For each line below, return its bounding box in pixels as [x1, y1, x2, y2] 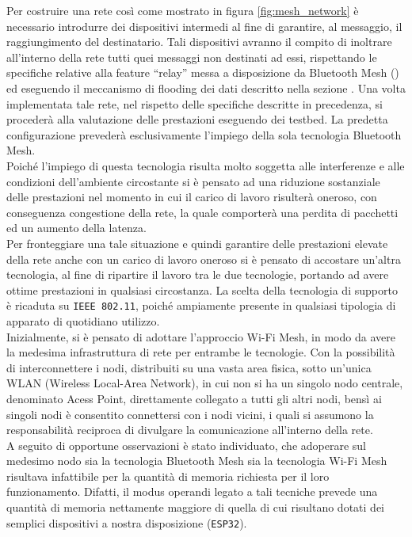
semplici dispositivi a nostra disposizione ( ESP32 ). [6, 514, 247, 531]
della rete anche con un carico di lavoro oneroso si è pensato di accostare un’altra [6, 250, 401, 267]
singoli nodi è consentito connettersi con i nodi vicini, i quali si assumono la [6, 406, 374, 422]
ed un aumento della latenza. [6, 219, 147, 236]
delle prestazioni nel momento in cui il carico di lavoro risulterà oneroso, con [6, 189, 377, 205]
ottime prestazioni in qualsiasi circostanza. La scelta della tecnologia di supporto [6, 281, 398, 298]
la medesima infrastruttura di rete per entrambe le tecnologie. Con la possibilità [6, 344, 395, 360]
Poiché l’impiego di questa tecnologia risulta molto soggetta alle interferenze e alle [6, 157, 405, 173]
